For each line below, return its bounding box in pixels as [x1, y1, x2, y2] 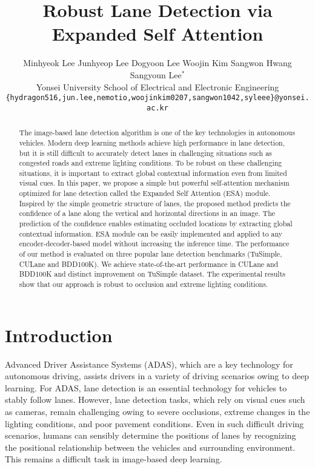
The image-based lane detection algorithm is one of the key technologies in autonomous [19, 127, 295, 138]
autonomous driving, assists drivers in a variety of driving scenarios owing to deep [5, 369, 310, 382]
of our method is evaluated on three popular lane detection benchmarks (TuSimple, [19, 249, 282, 259]
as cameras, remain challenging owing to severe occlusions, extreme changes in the [5, 405, 310, 418]
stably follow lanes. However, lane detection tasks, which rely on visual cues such [5, 393, 305, 406]
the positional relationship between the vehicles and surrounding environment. [5, 440, 296, 453]
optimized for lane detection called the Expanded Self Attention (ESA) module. [19, 188, 271, 198]
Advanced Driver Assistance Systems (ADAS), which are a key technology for [5, 357, 293, 370]
